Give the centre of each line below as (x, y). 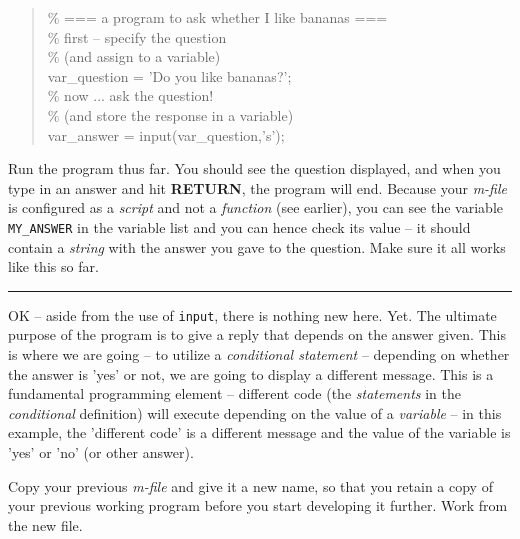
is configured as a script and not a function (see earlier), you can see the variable (255, 207)
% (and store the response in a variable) (170, 114)
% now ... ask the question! (130, 95)
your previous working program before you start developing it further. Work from (258, 505)
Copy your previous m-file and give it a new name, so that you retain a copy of (250, 485)
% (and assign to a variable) (134, 56)
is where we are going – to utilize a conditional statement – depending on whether (259, 354)
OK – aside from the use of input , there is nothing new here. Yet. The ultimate (252, 314)
